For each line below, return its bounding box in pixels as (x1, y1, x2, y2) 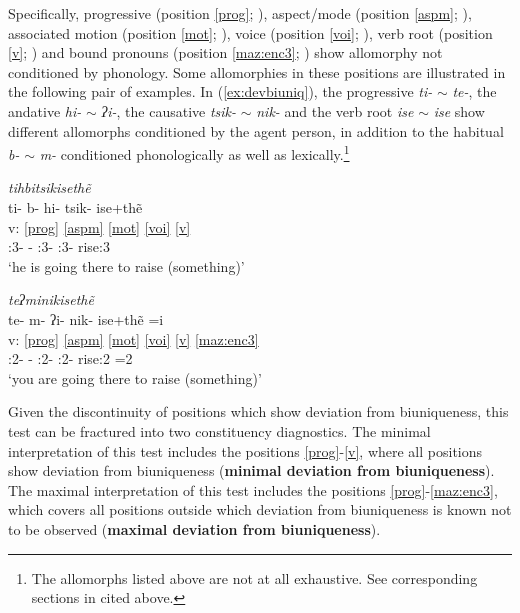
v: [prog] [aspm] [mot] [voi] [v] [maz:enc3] (8, 328, 259, 349)
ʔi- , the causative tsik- (101, 100, 237, 121)
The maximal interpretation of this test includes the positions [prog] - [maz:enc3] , (8, 479, 498, 500)
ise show (433, 100, 485, 121)
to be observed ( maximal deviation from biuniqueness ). (8, 518, 381, 539)
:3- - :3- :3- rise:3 (8, 236, 110, 257)
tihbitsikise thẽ (8, 177, 91, 198)
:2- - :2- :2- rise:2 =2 (8, 348, 133, 369)
